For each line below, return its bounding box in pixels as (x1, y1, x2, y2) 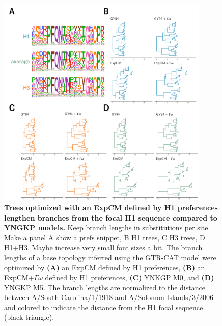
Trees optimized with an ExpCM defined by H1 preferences (4, 202, 218, 212)
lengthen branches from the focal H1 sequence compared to (4, 212, 217, 223)
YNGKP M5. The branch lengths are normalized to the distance (4, 282, 205, 292)
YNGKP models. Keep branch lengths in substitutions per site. (4, 222, 210, 233)
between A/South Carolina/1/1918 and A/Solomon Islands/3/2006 (4, 292, 213, 303)
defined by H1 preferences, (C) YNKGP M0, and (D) (45, 272, 214, 283)
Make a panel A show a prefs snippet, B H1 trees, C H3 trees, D (4, 232, 205, 242)
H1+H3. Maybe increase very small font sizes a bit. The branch (4, 242, 203, 253)
